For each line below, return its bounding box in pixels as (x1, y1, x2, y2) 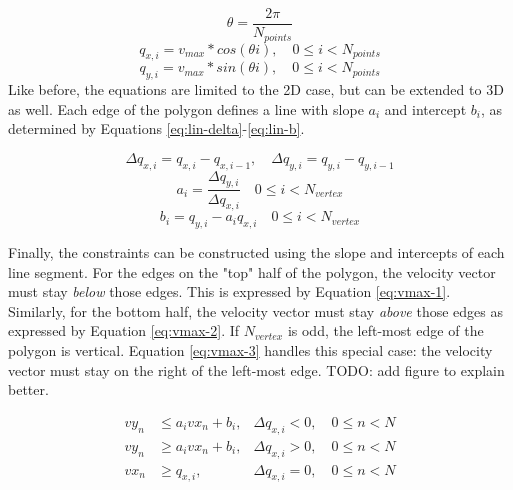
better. (8, 379, 49, 400)
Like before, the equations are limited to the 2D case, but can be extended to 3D (8, 79, 504, 100)
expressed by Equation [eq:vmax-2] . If (8, 320, 240, 341)
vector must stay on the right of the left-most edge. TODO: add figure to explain (8, 359, 505, 380)
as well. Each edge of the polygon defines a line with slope (8, 98, 364, 119)
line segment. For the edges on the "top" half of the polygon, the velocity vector (8, 261, 496, 282)
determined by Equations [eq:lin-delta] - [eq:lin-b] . (8, 118, 305, 139)
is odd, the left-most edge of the (287, 320, 484, 341)
